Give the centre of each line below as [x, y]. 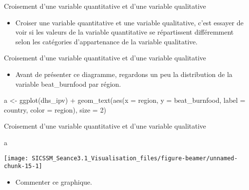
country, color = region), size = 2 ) [55, 109]
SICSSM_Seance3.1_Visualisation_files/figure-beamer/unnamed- [135, 158]
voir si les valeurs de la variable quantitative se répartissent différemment [124, 32]
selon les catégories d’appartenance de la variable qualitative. [106, 41]
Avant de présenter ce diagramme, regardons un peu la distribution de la [124, 74]
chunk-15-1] [23, 166]
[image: [16, 158]
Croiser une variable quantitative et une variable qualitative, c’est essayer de [129, 22]
